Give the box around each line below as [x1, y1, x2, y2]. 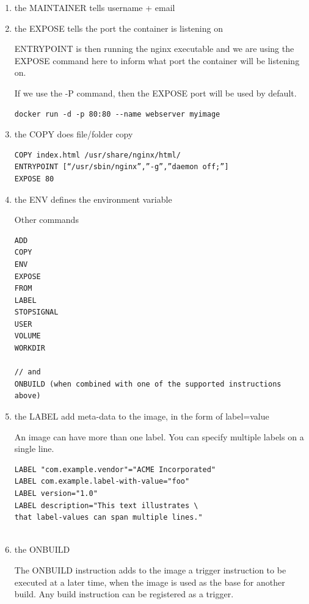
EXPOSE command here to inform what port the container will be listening [14, 54, 300, 67]
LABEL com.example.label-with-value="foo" [14, 477, 190, 486]
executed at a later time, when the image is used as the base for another [14, 575, 285, 588]
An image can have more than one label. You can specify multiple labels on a [14, 430, 304, 443]
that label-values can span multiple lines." [14, 513, 203, 522]
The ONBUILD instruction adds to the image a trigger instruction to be [14, 563, 286, 576]
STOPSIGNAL [14, 308, 59, 317]
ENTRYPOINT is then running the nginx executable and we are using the [14, 42, 294, 55]
